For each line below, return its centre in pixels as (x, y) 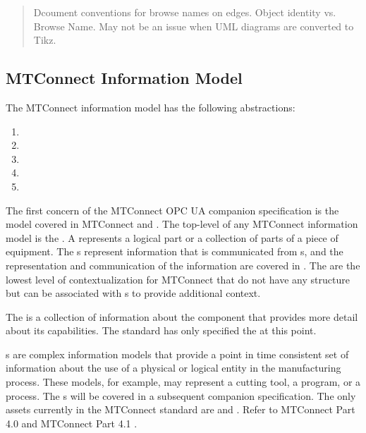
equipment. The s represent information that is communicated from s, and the (175, 251)
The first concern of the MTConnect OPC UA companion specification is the (172, 210)
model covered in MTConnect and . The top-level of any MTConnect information (182, 224)
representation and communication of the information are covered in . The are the (183, 265)
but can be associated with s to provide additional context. (133, 293)
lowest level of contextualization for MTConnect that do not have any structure (178, 279)
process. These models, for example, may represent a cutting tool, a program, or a (183, 382)
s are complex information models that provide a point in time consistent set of (177, 354)
